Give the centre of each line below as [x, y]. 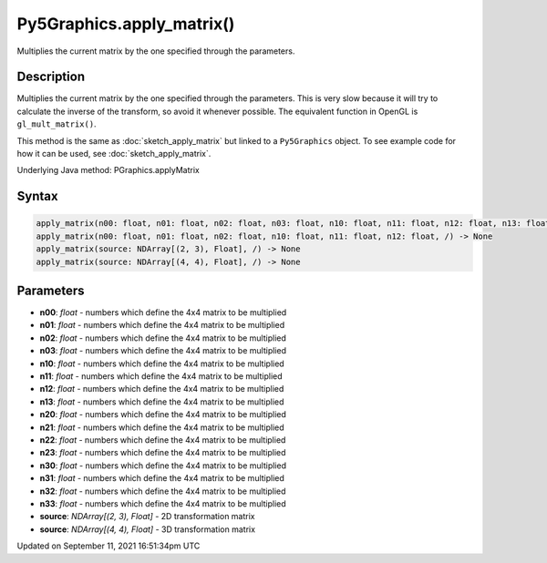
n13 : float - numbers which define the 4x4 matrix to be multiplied [162, 402]
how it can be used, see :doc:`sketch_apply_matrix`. [114, 154]
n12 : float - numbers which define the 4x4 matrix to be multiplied [162, 389]
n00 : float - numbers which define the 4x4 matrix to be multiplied [163, 312]
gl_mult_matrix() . [57, 124]
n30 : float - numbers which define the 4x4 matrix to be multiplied [163, 466]
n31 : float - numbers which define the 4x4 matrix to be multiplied [162, 478]
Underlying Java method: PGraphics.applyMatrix [108, 170]
